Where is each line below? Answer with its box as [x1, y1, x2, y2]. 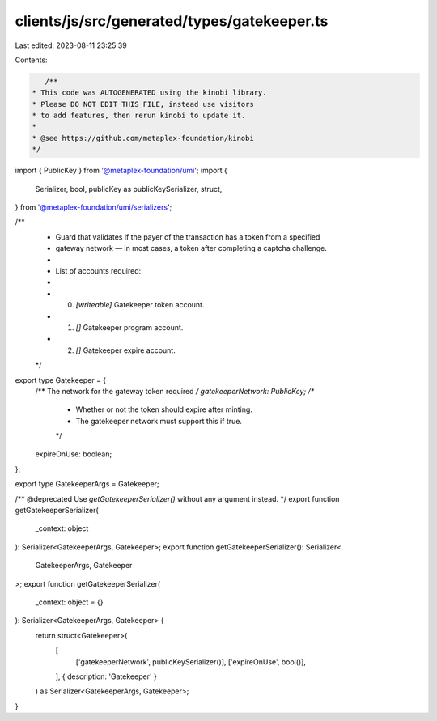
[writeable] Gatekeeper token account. [75, 300, 205, 310]
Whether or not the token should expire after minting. [75, 405, 252, 414]
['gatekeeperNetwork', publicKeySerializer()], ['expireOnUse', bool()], [75, 656, 307, 667]
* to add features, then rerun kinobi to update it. [32, 111, 246, 121]
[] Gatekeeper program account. [75, 322, 184, 332]
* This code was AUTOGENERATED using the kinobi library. [32, 88, 267, 97]
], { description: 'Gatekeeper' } [55, 672, 157, 681]
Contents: [15, 55, 48, 65]
